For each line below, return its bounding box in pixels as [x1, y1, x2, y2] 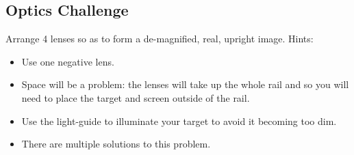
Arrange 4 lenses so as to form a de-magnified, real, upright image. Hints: [5, 31, 314, 46]
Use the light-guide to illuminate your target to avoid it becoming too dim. [21, 113, 337, 128]
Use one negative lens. [21, 54, 114, 68]
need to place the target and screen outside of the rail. [21, 90, 250, 104]
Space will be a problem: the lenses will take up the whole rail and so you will [21, 77, 349, 91]
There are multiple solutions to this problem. [21, 137, 211, 151]
